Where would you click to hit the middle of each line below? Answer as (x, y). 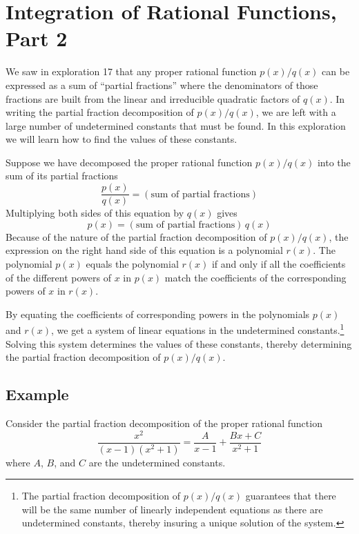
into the (334, 162)
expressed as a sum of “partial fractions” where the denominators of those (162, 85)
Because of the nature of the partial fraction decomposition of (136, 236)
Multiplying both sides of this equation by (95, 213)
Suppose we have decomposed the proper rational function (129, 162)
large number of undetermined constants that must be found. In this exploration (176, 125)
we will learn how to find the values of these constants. (122, 139)
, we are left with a (296, 112)
